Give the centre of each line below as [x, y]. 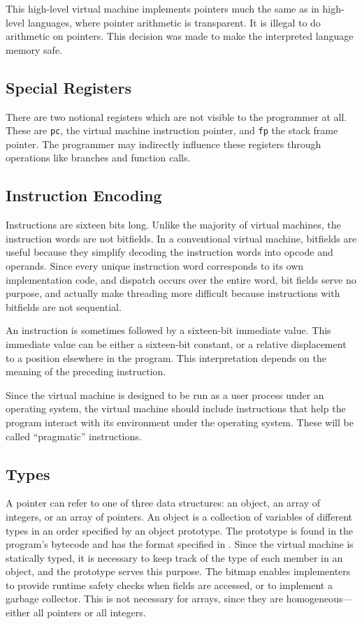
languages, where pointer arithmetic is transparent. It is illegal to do [174, 22]
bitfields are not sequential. [64, 306]
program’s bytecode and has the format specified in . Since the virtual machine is [180, 544]
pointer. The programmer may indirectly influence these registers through [164, 144]
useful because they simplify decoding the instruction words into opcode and [169, 252]
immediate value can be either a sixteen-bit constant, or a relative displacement [176, 343]
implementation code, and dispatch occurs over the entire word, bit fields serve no [181, 279]
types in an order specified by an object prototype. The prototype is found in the [180, 530]
